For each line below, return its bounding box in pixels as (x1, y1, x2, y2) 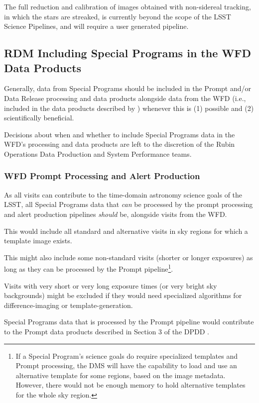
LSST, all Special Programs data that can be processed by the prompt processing (4, 199, 253, 209)
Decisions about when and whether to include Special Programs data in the (4, 129, 235, 139)
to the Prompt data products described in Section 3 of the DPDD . (4, 326, 209, 336)
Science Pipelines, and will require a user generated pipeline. (4, 21, 189, 31)
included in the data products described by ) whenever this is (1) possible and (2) (4, 102, 254, 113)
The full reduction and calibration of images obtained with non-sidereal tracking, (4, 1, 251, 11)
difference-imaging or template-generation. (4, 300, 133, 310)
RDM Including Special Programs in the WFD (4, 45, 251, 61)
